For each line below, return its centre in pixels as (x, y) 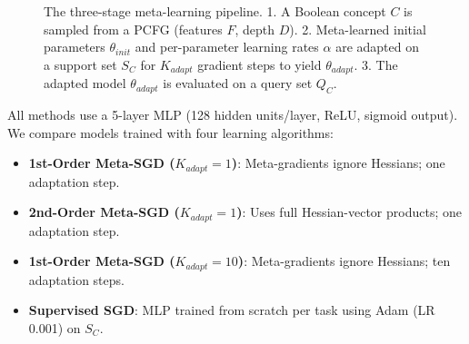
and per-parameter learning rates (227, 47)
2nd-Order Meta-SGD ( (104, 212)
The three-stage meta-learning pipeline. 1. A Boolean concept (215, 11)
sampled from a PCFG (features (133, 29)
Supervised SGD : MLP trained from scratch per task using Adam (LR (232, 310)
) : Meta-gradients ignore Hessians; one (338, 163)
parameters (75, 47)
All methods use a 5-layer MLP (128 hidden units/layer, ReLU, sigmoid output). (233, 115)
